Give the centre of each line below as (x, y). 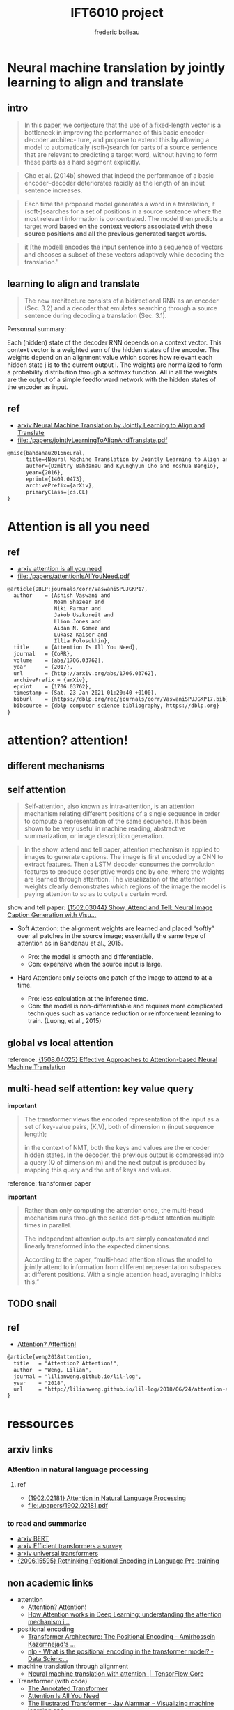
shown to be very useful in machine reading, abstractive (105, 828)
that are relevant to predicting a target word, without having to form (121, 154)
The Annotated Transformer (68, 1688)
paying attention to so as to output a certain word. (96, 894)
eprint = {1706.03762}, (53, 686)
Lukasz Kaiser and (81, 635)
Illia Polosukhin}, (82, 641)
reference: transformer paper (49, 1183)
